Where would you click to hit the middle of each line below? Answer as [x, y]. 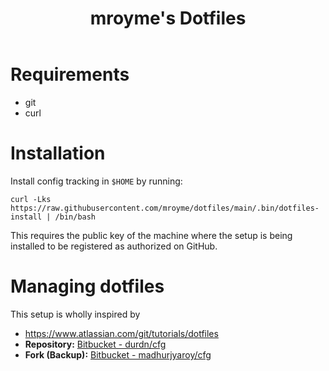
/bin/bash [75, 217]
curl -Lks [31, 199]
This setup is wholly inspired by [75, 314]
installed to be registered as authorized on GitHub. [114, 246]
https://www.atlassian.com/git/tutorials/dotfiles [121, 333]
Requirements [70, 74]
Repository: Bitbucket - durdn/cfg [95, 344]
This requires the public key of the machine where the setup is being [151, 235]
